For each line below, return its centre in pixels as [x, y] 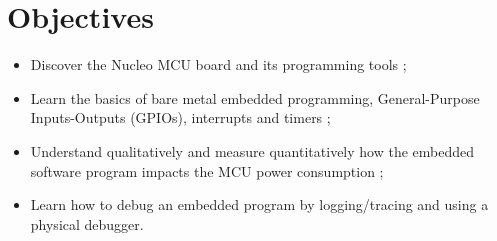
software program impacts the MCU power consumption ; [207, 170]
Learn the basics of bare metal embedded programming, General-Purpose [255, 97]
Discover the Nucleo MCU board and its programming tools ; [218, 64]
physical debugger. [87, 223]
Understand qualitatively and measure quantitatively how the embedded [252, 150]
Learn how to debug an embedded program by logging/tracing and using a [259, 204]
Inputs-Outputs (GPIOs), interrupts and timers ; [180, 117]
